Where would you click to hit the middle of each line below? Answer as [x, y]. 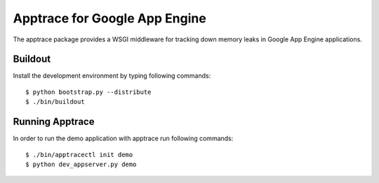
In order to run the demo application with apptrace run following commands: [123, 138]
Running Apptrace [54, 122]
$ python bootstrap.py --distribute [88, 92]
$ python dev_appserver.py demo [81, 164]
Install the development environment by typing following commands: [112, 76]
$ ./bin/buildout [55, 102]
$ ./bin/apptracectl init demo [79, 155]
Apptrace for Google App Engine [109, 18]
